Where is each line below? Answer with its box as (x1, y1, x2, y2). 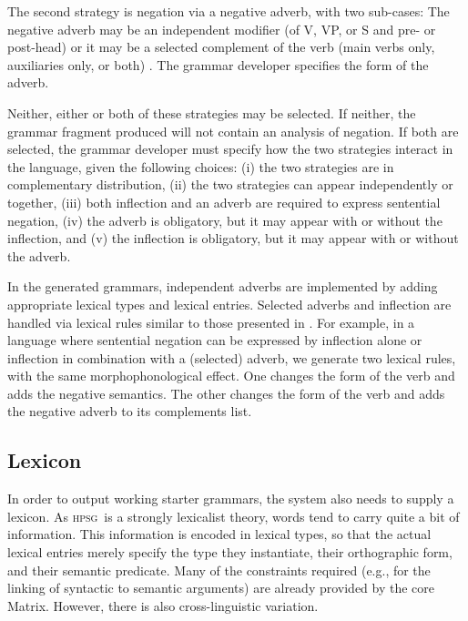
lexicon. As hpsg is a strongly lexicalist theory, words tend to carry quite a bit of (7, 506, 460, 525)
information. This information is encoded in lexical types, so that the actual (7, 524, 432, 544)
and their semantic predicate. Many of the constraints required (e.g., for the (7, 560, 431, 579)
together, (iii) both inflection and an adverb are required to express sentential (7, 192, 441, 211)
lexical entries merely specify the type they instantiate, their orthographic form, (7, 543, 453, 562)
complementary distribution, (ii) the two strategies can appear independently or (7, 175, 453, 194)
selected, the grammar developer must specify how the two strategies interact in (7, 139, 453, 158)
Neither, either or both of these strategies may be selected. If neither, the (7, 103, 416, 122)
